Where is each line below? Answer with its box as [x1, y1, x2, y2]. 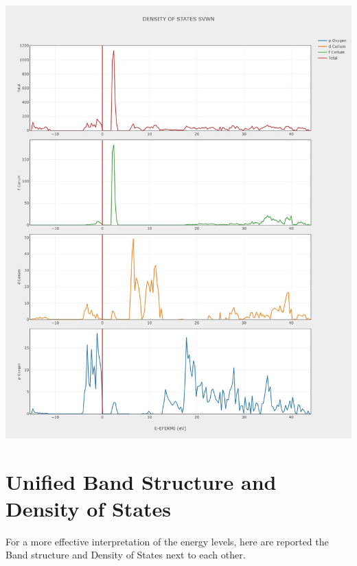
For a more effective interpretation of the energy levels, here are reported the [5, 534, 329, 548]
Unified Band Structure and [5, 467, 277, 495]
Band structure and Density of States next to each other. [5, 547, 246, 562]
